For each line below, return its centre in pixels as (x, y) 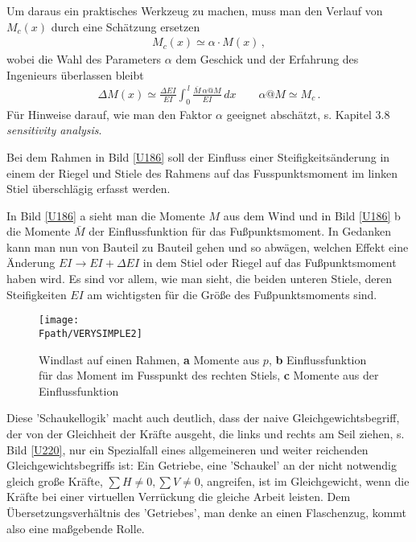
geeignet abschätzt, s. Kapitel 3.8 (308, 114)
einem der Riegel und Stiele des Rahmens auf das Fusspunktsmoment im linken (202, 172)
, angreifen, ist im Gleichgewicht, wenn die (305, 480)
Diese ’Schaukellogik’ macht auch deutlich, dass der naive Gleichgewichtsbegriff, (203, 418)
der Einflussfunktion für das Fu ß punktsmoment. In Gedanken (240, 231)
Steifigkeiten (37, 294)
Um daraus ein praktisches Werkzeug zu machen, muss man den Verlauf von (195, 10)
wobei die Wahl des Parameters (84, 59)
